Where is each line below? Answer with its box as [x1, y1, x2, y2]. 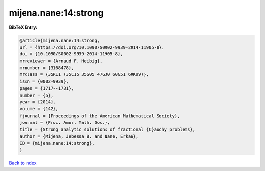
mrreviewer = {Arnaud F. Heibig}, [19, 58, 103, 64]
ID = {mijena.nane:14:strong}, [19, 140, 95, 146]
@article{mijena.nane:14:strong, [19, 37, 100, 43]
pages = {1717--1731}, [19, 86, 74, 91]
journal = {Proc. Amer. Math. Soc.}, [19, 120, 110, 125]
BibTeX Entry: [9, 24, 38, 30]
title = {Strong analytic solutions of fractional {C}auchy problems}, [19, 126, 196, 132]
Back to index [9, 160, 37, 166]
